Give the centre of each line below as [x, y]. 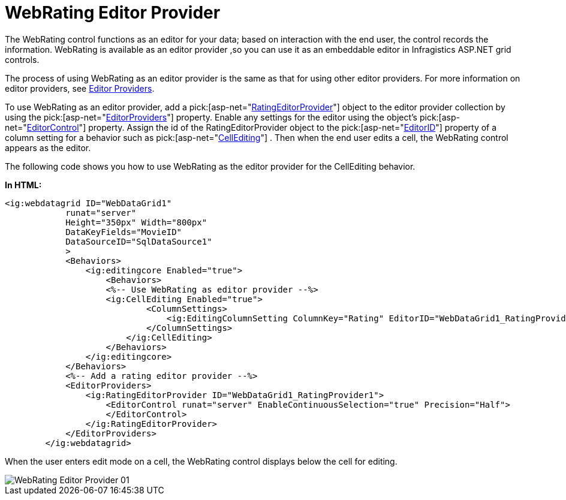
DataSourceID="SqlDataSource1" [139, 241]
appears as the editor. [48, 147]
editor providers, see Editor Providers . [80, 88]
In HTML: [23, 185]
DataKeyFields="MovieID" [124, 232]
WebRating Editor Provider [113, 13]
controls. [22, 59]
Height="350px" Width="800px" [136, 222]
